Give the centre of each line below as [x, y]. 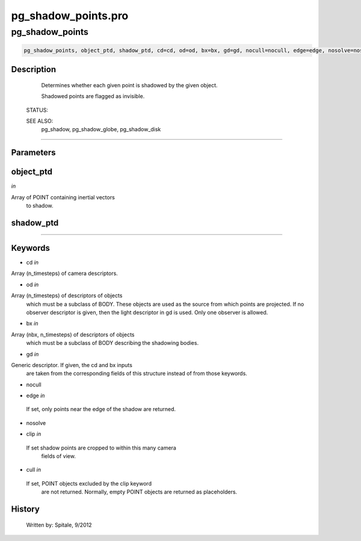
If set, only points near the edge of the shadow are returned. [101, 409]
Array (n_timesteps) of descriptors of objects [67, 295]
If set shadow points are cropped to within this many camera [101, 448]
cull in [34, 470]
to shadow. [40, 206]
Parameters [33, 153]
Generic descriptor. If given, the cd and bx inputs [72, 365]
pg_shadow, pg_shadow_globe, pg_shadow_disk [101, 129]
